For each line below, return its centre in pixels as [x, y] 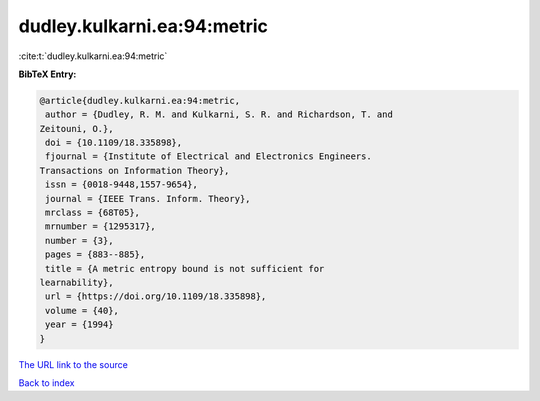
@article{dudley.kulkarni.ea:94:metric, [139, 100]
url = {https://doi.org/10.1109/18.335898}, [156, 296]
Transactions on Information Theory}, [134, 170]
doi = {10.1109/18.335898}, [114, 143]
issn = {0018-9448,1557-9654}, [122, 184]
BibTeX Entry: [47, 74]
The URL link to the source [73, 364]
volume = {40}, [82, 310]
